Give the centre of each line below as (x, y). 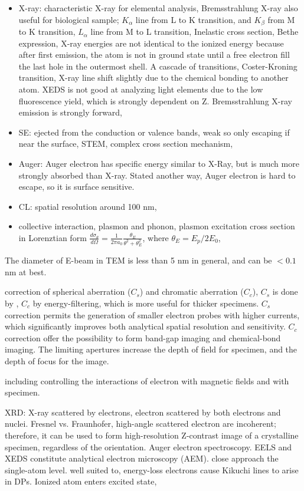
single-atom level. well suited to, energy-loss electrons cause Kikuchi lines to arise (152, 469)
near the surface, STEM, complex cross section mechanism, (126, 144)
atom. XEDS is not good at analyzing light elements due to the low (141, 89)
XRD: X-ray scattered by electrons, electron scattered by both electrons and (143, 412)
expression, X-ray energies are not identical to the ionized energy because (151, 43)
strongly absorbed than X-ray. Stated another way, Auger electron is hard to (157, 175)
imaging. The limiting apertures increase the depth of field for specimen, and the (151, 349)
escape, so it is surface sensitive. (76, 187)
